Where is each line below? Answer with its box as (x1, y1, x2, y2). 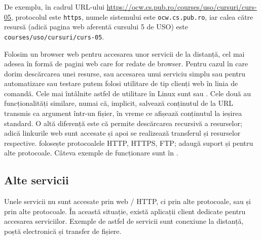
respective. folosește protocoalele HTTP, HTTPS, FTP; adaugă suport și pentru (4, 137, 253, 148)
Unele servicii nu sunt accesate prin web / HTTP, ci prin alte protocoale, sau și (4, 196, 251, 207)
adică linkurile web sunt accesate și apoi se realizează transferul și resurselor (4, 128, 241, 138)
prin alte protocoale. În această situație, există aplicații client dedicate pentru (4, 206, 246, 216)
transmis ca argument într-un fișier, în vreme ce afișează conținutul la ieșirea (4, 108, 242, 118)
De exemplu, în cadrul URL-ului (4, 2, 104, 12)
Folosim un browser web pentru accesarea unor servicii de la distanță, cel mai (4, 48, 245, 59)
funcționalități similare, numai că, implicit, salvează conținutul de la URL (4, 98, 234, 108)
